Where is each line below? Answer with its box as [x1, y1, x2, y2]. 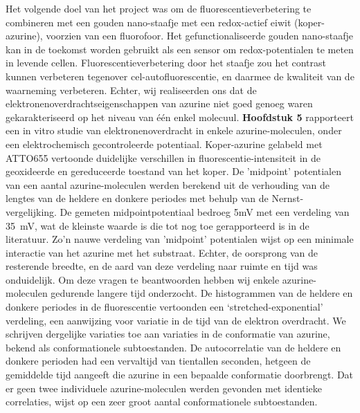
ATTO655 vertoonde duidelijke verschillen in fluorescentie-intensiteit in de [6, 150, 321, 165]
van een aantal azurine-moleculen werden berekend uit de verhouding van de [6, 177, 330, 192]
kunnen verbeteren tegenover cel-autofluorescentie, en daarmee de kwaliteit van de [6, 68, 354, 83]
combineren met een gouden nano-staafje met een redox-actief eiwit [6, 15, 291, 29]
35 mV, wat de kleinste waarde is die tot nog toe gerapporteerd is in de [6, 218, 309, 232]
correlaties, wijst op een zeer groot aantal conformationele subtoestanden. [6, 394, 318, 409]
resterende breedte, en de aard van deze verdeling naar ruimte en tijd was [6, 259, 318, 273]
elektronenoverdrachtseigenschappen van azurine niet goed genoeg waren [6, 96, 313, 111]
